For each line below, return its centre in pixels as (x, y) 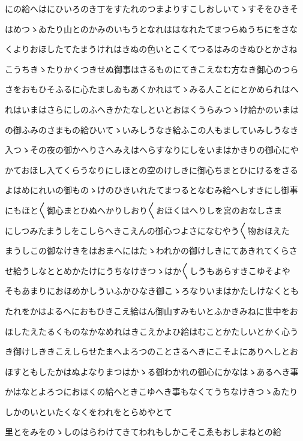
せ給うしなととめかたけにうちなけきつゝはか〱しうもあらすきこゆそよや (148, 270)
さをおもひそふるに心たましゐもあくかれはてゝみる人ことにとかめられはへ (152, 89)
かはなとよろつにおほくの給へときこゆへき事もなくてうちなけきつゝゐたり (151, 391)
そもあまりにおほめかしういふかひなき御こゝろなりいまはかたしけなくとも (152, 291)
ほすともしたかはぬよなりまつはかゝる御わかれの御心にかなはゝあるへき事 (152, 371)
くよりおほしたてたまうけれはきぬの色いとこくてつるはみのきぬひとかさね (151, 49)
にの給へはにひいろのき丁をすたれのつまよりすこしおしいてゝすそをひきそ (151, 8)
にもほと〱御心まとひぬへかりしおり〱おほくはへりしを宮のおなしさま (143, 210)
